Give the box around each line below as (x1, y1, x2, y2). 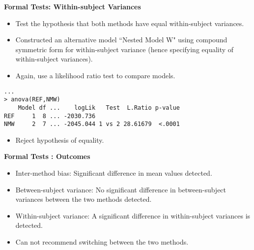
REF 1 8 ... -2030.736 (4, 112, 96, 120)
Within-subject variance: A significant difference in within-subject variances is (15, 210, 251, 220)
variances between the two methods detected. (15, 194, 152, 204)
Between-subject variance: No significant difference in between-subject (15, 184, 226, 194)
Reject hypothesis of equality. (15, 134, 104, 145)
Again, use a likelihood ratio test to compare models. (15, 70, 175, 80)
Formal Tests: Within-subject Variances (4, 1, 141, 11)
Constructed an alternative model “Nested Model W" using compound (15, 34, 227, 45)
